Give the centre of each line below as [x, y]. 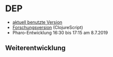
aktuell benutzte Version [37, 22]
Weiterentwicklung [35, 48]
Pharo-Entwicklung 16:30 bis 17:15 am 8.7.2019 [60, 32]
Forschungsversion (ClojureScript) [48, 27]
